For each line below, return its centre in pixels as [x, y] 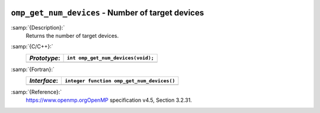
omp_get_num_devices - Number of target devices [108, 13]
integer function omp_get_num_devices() [120, 81]
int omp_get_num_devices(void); [110, 58]
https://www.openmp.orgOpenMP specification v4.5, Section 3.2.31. [109, 100]
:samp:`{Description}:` [38, 27]
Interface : [44, 81]
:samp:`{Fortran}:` [33, 69]
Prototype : [45, 58]
